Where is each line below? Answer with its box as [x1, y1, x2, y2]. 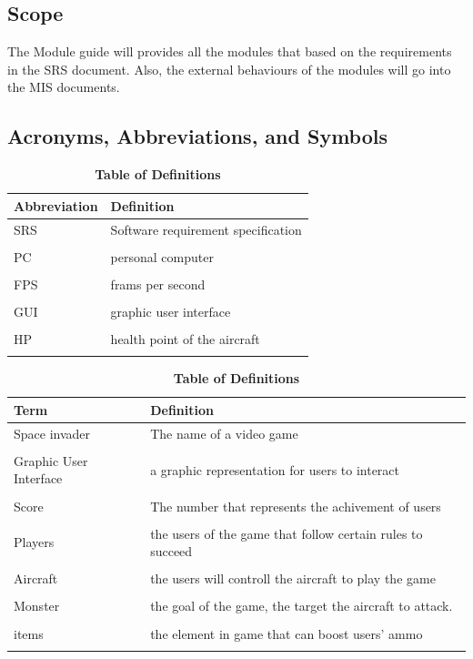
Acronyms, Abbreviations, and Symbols [7, 122, 388, 150]
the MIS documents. [7, 77, 120, 96]
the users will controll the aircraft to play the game [150, 569, 436, 588]
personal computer [110, 247, 214, 266]
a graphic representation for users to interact [150, 460, 400, 479]
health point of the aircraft [110, 329, 260, 348]
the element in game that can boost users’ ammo [150, 624, 423, 643]
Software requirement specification [110, 219, 302, 238]
